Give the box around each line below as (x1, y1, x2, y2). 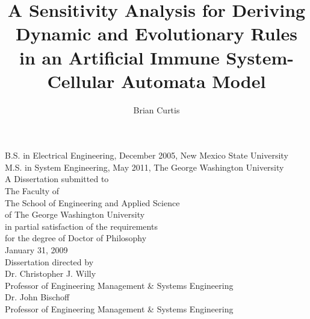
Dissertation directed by (5, 255, 94, 268)
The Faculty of (5, 185, 60, 197)
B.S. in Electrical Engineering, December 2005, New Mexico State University (5, 149, 288, 162)
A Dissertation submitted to (5, 172, 109, 185)
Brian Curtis (133, 103, 180, 116)
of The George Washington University (5, 208, 145, 221)
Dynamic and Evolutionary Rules (15, 21, 298, 46)
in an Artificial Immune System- (19, 45, 294, 69)
